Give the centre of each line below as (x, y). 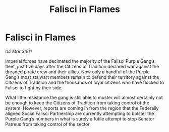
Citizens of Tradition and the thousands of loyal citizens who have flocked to (85, 82)
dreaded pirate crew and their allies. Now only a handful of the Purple (77, 72)
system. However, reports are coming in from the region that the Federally (82, 108)
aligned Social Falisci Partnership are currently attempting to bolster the (80, 113)
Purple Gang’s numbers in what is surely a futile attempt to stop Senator (80, 118)
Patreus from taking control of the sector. (48, 124)
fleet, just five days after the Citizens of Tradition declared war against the (82, 66)
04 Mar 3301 (19, 51)
